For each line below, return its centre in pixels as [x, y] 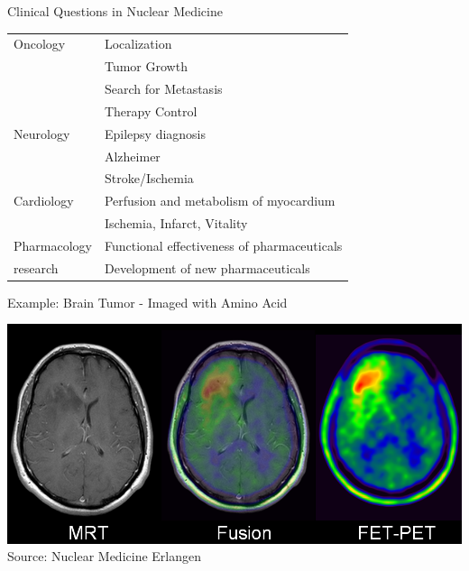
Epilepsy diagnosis [155, 133]
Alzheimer [132, 156]
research [36, 267]
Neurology [42, 133]
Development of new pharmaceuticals [207, 267]
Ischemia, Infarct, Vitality [176, 223]
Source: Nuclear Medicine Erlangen [104, 556]
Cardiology [44, 201]
